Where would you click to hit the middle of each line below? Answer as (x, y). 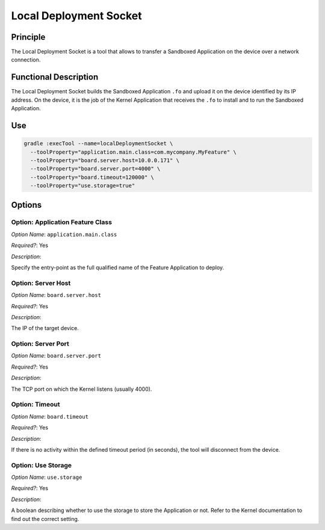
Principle (28, 37)
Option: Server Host (41, 283)
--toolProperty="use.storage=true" (83, 186)
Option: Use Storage (42, 465)
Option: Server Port (40, 344)
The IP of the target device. (45, 328)
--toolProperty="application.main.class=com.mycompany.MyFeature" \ (134, 152)
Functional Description (55, 77)
